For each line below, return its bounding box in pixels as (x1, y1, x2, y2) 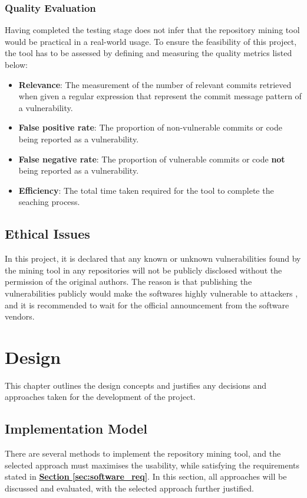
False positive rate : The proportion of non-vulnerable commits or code (18, 121, 283, 134)
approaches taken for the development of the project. (5, 390, 196, 403)
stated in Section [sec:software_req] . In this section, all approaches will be (5, 470, 287, 483)
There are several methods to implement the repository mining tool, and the (5, 447, 281, 460)
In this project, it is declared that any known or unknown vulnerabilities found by (5, 252, 301, 265)
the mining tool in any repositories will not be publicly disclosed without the (5, 263, 282, 276)
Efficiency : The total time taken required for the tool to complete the (18, 184, 274, 196)
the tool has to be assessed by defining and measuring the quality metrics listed (5, 47, 292, 59)
